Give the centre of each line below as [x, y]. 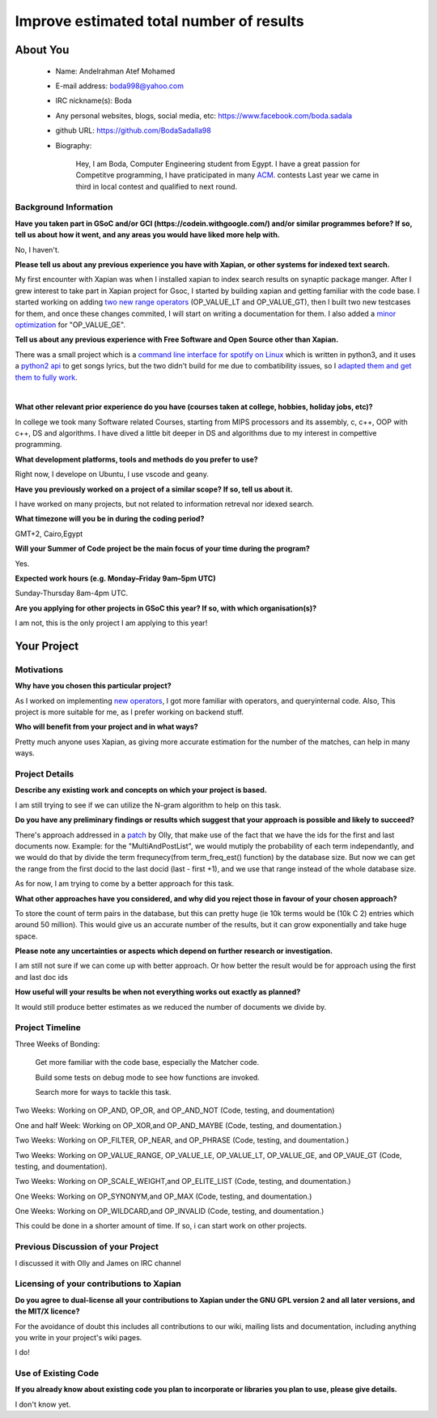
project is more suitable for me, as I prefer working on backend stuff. [129, 712]
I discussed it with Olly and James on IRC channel [98, 1263]
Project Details [45, 774]
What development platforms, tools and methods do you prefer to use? [136, 459]
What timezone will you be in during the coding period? [110, 519]
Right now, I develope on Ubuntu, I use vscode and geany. [112, 475]
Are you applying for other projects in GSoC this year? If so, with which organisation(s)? [166, 608]
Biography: [74, 145]
